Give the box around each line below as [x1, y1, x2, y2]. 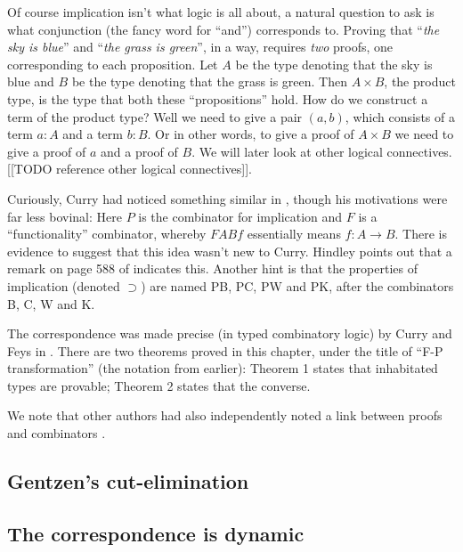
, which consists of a [345, 107, 455, 126]
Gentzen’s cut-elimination [7, 467, 249, 495]
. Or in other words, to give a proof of [147, 125, 354, 143]
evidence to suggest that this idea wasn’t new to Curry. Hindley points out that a [7, 241, 452, 260]
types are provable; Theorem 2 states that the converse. [7, 376, 311, 394]
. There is [394, 224, 447, 243]
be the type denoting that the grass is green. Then [71, 72, 347, 91]
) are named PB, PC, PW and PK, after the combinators [141, 276, 454, 295]
